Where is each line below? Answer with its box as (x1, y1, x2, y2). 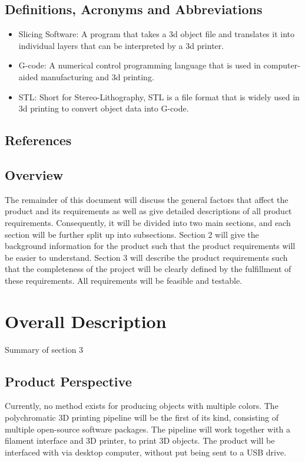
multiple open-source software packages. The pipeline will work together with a (5, 422, 290, 435)
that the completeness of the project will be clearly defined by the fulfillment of (5, 263, 291, 275)
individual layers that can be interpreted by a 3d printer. (18, 39, 224, 51)
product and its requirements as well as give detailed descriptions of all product (5, 205, 292, 217)
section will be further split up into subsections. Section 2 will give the (5, 228, 259, 240)
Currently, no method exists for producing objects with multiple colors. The (5, 399, 279, 412)
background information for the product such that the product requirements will (5, 240, 296, 252)
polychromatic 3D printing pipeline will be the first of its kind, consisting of (5, 411, 279, 424)
